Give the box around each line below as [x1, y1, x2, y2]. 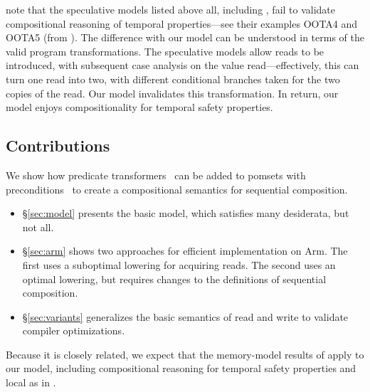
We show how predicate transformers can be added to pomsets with [6, 167, 306, 182]
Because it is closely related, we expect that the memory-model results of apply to [6, 346, 364, 361]
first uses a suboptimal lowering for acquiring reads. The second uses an [22, 257, 336, 272]
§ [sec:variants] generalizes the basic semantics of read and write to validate [22, 309, 349, 324]
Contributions [6, 134, 110, 157]
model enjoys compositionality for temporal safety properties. [6, 100, 273, 115]
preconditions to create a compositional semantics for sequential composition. [6, 181, 348, 196]
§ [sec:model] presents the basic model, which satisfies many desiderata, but [22, 206, 349, 221]
